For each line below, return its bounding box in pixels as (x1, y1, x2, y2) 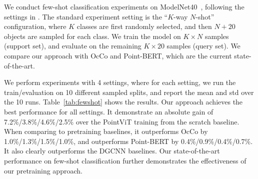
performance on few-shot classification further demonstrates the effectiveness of (4, 155, 246, 165)
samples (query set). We (166, 40, 240, 51)
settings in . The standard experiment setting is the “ (4, 11, 168, 21)
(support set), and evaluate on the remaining (4, 40, 141, 51)
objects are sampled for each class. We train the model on (4, 30, 181, 41)
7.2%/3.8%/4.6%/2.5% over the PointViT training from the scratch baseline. (4, 116, 239, 126)
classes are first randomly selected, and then (76, 21, 212, 31)
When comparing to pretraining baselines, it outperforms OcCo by (4, 126, 208, 136)
